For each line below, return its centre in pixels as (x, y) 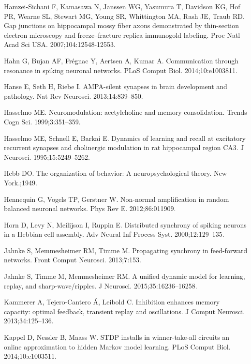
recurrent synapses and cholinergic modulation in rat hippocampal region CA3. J (124, 147)
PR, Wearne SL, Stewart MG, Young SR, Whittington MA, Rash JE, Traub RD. (124, 16)
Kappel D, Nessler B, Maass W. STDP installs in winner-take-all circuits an (117, 337)
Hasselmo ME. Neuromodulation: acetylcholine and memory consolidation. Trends (125, 112)
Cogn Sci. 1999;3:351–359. (42, 121)
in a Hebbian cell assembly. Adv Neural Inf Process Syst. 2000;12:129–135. (114, 234)
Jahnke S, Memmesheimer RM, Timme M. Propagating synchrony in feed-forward (126, 250)
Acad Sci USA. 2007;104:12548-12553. (60, 44)
